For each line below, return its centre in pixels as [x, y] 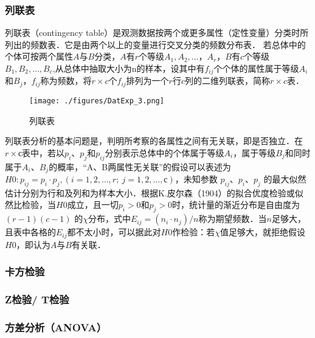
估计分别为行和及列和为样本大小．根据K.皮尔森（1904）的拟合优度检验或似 [154, 192]
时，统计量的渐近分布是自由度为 [236, 205]
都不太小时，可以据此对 [114, 232]
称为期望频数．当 [233, 219]
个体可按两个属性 [39, 56]
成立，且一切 [93, 205]
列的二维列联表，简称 [227, 81]
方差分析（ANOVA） [56, 327]
